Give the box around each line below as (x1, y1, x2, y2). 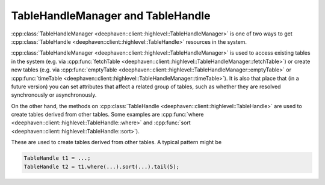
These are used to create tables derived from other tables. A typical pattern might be (11, 139, 222, 146)
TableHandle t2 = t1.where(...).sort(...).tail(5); (23, 163, 180, 170)
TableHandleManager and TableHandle (11, 9, 211, 22)
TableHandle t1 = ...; (23, 155, 91, 162)
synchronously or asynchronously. (11, 91, 97, 99)
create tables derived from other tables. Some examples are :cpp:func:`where (11, 111, 204, 118)
